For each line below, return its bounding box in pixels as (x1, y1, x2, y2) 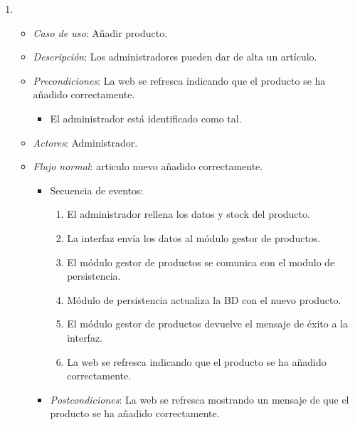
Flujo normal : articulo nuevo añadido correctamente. (33, 159, 263, 174)
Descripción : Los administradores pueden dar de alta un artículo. (33, 49, 317, 64)
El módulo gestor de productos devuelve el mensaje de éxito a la (67, 316, 348, 331)
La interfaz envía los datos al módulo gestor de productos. (67, 230, 321, 245)
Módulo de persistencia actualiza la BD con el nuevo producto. (67, 292, 341, 307)
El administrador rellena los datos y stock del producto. (67, 206, 310, 221)
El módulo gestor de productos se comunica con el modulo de (67, 254, 335, 269)
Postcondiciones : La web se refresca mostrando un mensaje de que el (50, 392, 349, 406)
